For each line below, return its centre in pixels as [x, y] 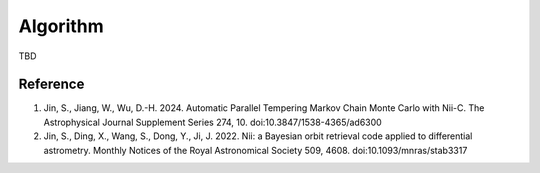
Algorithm [61, 26]
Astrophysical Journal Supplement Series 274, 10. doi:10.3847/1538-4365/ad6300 [212, 122]
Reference [51, 84]
